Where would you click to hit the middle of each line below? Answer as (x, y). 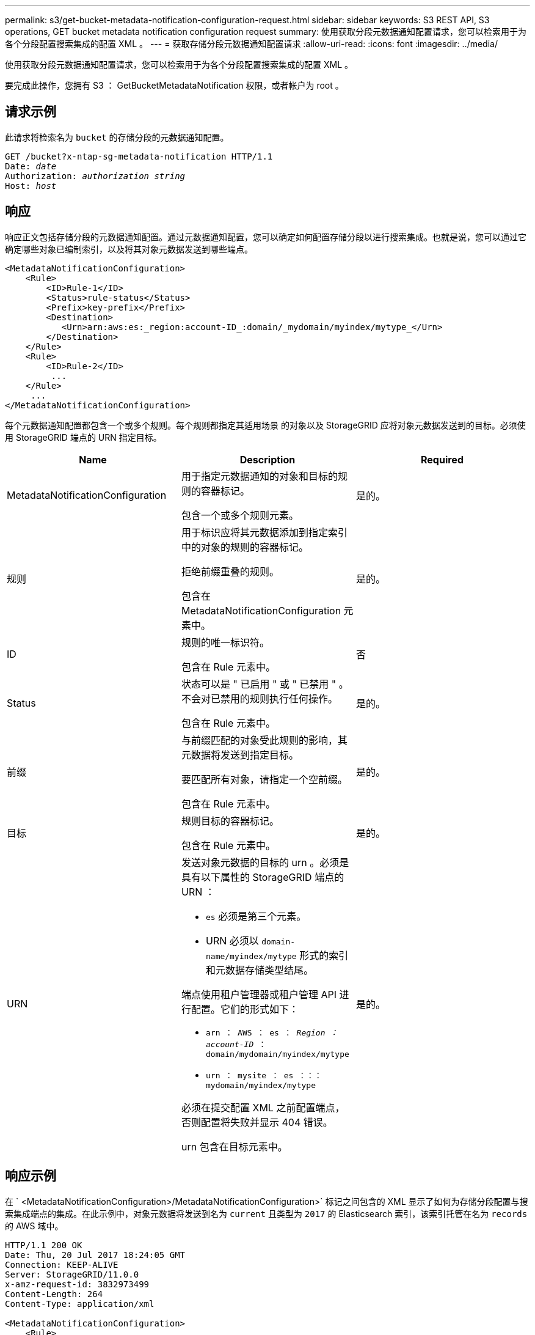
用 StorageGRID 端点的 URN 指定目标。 (83, 437)
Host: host (31, 186)
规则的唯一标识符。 (225, 642)
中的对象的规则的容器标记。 (245, 547)
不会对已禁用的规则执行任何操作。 (259, 698)
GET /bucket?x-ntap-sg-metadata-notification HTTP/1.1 (139, 156)
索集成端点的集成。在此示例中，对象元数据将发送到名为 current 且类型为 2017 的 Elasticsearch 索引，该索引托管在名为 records (266, 1213)
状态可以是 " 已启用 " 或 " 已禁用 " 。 (265, 684)
